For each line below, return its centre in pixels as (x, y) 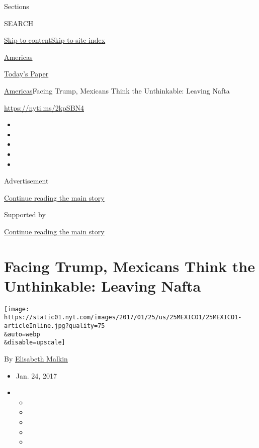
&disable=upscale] (35, 343)
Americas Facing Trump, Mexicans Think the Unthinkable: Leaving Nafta (117, 90)
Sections (17, 6)
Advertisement (26, 181)
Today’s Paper (26, 74)
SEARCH (19, 23)
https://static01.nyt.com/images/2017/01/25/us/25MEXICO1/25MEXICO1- (123, 318)
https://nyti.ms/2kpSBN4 (44, 107)
